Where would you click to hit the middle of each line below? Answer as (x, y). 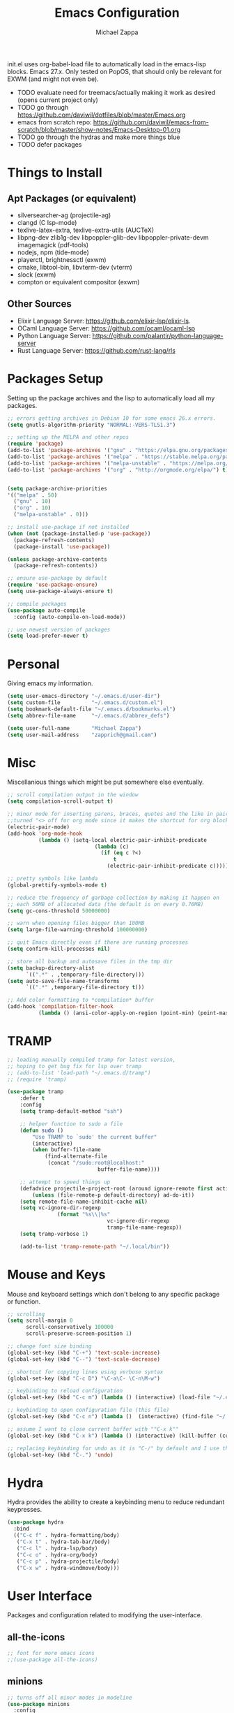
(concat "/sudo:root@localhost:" (96, 1163)
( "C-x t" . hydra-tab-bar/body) (63, 1542)
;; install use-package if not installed (68, 527)
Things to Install (55, 173)
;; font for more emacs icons (51, 1654)
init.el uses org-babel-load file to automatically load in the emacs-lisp (107, 64)
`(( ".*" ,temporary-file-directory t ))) (85, 987)
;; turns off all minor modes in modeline (70, 1698)
